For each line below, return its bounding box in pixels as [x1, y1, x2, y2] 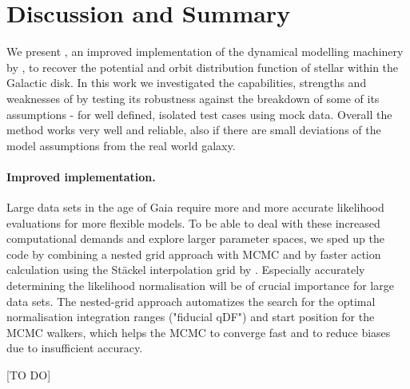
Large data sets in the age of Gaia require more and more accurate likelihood [6, 199, 384, 216]
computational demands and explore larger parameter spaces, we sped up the [6, 230, 384, 247]
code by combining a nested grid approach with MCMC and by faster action [6, 245, 381, 262]
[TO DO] [6, 367, 51, 383]
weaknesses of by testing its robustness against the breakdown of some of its [6, 89, 380, 106]
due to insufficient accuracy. [6, 339, 143, 356]
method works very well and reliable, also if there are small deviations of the [6, 121, 381, 138]
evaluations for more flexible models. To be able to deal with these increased [6, 214, 380, 231]
